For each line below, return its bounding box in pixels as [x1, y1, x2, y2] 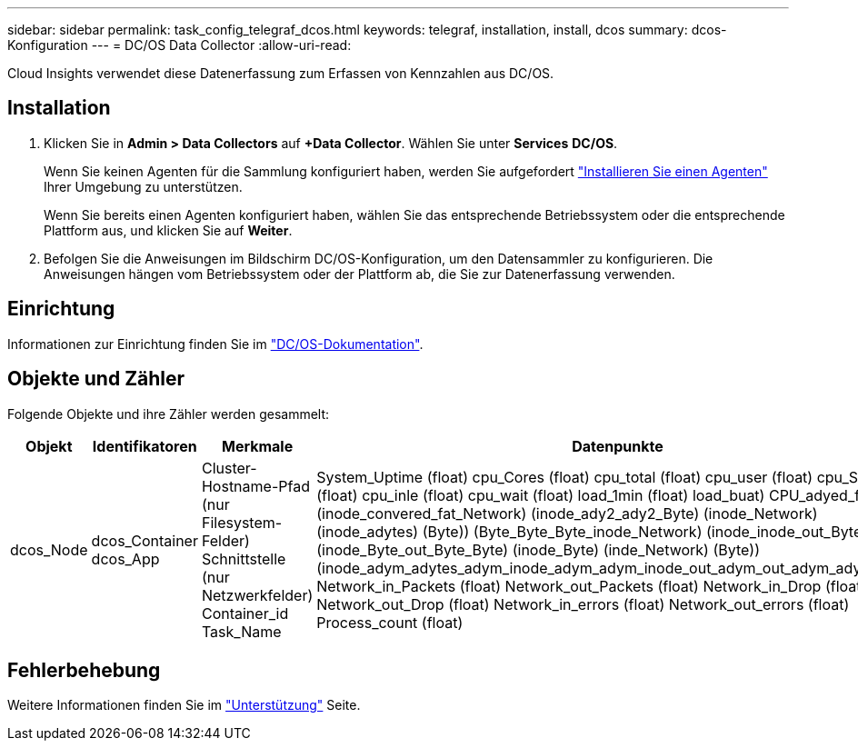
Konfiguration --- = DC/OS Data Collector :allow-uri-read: [7, 37, 352, 53]
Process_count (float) [316, 613, 464, 632]
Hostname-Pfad [201, 476, 310, 495]
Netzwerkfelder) [201, 585, 314, 604]
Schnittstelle [201, 549, 286, 568]
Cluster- [201, 458, 257, 477]
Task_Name [201, 622, 282, 641]
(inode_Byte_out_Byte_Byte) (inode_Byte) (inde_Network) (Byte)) [316, 540, 761, 559]
